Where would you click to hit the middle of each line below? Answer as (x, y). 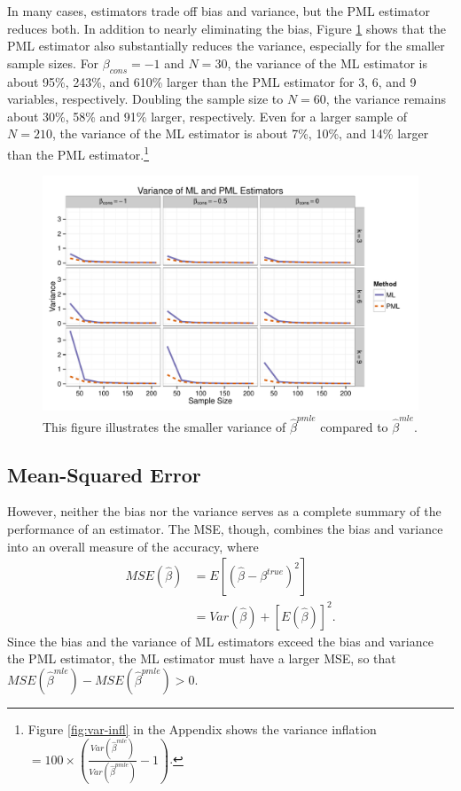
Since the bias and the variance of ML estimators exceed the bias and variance (220, 641)
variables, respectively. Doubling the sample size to (145, 99)
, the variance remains (386, 99)
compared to (354, 426)
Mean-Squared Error (104, 474)
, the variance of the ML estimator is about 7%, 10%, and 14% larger (240, 133)
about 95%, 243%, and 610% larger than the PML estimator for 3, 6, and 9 (212, 81)
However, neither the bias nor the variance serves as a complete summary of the (224, 511)
